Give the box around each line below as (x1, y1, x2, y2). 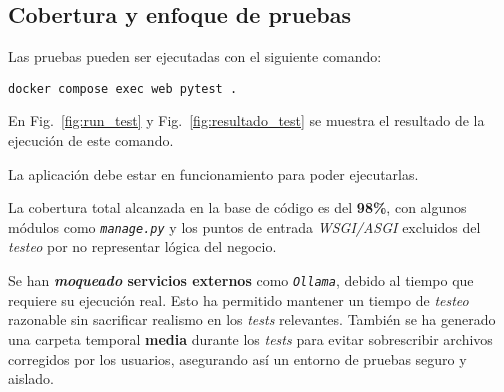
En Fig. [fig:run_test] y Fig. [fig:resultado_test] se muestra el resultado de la (8, 110, 485, 131)
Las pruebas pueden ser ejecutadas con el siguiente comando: (8, 46, 382, 67)
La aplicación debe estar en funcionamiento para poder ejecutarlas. (8, 163, 419, 184)
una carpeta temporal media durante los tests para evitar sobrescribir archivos (8, 328, 493, 349)
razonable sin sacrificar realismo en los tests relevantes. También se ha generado (8, 309, 496, 330)
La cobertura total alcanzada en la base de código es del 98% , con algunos (8, 197, 467, 218)
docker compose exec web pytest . (8, 81, 238, 96)
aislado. (8, 368, 54, 389)
